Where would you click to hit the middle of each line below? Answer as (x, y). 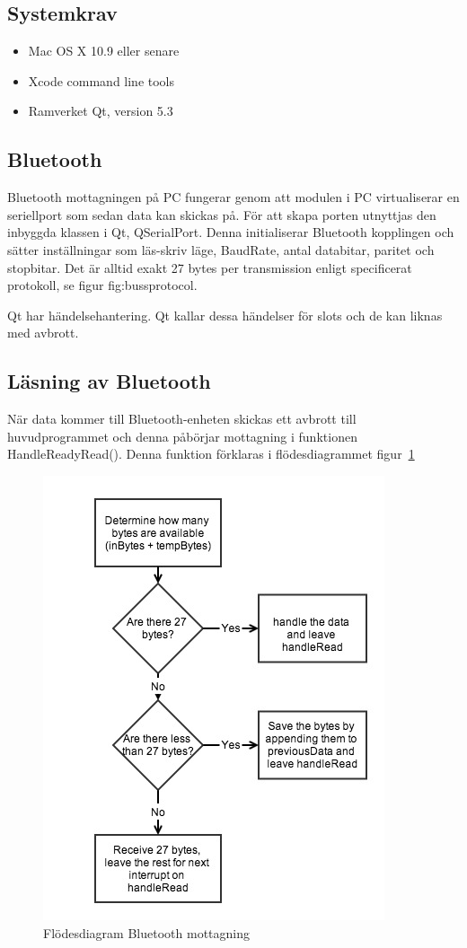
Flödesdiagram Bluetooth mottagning (146, 932)
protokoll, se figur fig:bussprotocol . (102, 285)
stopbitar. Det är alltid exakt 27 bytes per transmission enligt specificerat (210, 267)
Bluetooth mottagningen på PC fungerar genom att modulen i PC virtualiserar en (233, 197)
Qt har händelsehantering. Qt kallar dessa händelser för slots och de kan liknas (225, 315)
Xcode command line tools (101, 80)
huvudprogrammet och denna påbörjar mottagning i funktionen (182, 436)
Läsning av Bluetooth (109, 381)
